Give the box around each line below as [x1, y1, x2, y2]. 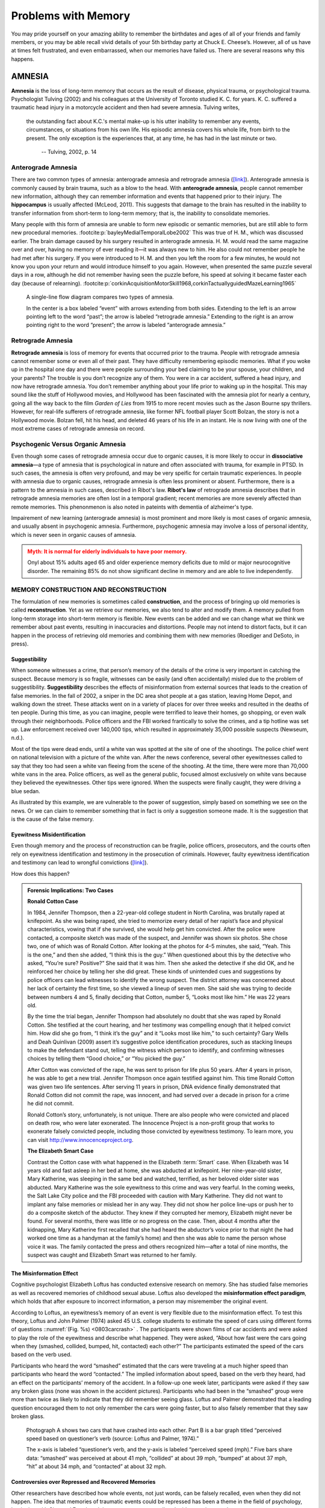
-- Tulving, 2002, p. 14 [41, 148, 97, 155]
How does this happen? [11, 870, 70, 877]
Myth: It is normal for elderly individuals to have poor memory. [27, 548, 187, 555]
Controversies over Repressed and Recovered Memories [11, 1478, 156, 1486]
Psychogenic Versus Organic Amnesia [11, 440, 126, 448]
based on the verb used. [11, 1351, 72, 1358]
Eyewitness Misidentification [11, 831, 86, 838]
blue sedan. [11, 787, 40, 794]
